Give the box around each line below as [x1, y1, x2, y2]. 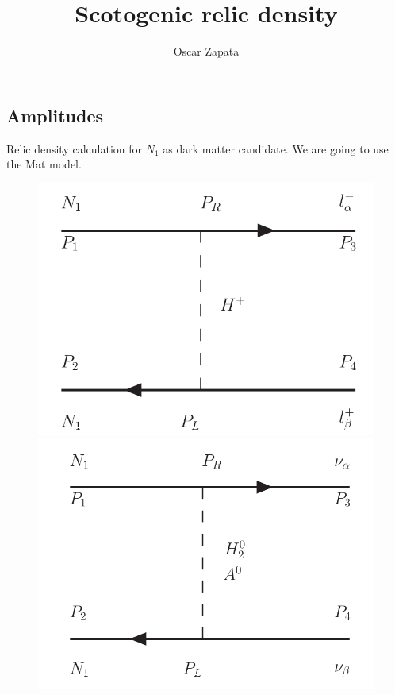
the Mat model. [6, 156, 82, 172]
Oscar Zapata [173, 43, 240, 60]
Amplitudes [6, 102, 104, 127]
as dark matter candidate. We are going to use [163, 140, 389, 156]
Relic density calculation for [6, 140, 143, 156]
